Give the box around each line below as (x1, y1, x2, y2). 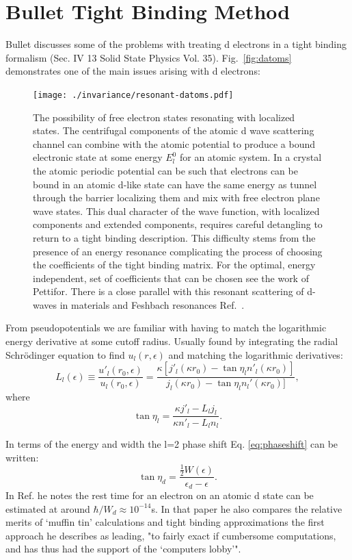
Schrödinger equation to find (5, 347, 125, 361)
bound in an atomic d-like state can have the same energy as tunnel (33, 177, 317, 191)
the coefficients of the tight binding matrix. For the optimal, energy (33, 257, 316, 272)
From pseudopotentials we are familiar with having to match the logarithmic (5, 320, 327, 335)
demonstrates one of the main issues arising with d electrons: (5, 64, 260, 78)
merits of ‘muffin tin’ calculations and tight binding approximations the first (5, 515, 325, 529)
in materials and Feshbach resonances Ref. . (59, 297, 245, 311)
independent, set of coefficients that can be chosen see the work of (33, 270, 309, 285)
